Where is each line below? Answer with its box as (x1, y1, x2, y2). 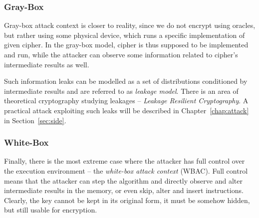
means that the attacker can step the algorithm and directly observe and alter (4, 175, 243, 186)
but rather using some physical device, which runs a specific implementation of (4, 29, 245, 40)
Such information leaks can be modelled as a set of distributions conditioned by (4, 76, 248, 86)
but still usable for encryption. (4, 205, 97, 215)
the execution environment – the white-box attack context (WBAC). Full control (4, 165, 248, 176)
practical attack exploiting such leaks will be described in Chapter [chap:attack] (4, 105, 249, 115)
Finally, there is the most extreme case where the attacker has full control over (4, 156, 245, 166)
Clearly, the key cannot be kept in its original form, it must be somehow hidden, (4, 195, 250, 205)
